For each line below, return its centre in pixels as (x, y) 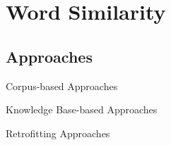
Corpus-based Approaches (62, 86)
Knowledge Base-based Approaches (82, 109)
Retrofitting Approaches (58, 133)
